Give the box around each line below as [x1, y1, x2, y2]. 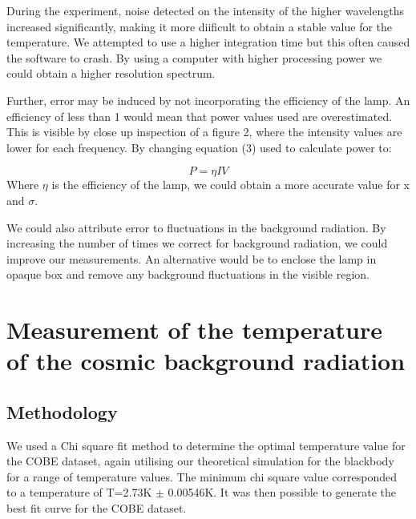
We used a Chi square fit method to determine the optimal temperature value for [6, 437, 406, 453]
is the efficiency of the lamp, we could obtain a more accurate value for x [51, 176, 410, 193]
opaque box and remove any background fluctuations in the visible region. [6, 266, 370, 283]
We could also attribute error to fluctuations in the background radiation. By [6, 219, 386, 235]
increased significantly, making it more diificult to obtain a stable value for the [6, 18, 393, 34]
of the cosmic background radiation [6, 344, 406, 377]
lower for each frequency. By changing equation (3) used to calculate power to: [6, 139, 392, 155]
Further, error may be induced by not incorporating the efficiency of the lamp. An [6, 91, 410, 108]
